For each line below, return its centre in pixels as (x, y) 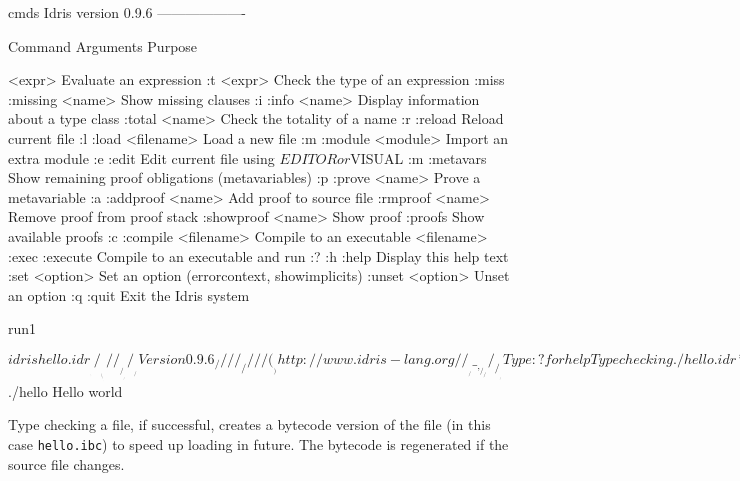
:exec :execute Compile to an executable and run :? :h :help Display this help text (258, 255)
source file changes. (66, 463)
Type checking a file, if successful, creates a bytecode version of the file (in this (249, 424)
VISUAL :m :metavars (418, 157)
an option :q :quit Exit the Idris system (129, 294)
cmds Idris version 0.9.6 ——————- (127, 12)
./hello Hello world (65, 390)
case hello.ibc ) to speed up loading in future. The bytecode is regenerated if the (258, 443)
